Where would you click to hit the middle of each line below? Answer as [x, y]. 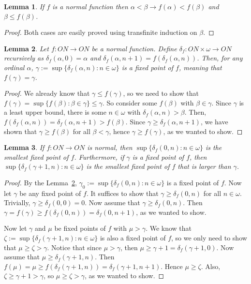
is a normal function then [90, 6]
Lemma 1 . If [24, 6]
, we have [214, 121]
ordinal [14, 67]
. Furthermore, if [99, 157]
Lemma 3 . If [24, 147]
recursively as [24, 58]
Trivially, [17, 202]
